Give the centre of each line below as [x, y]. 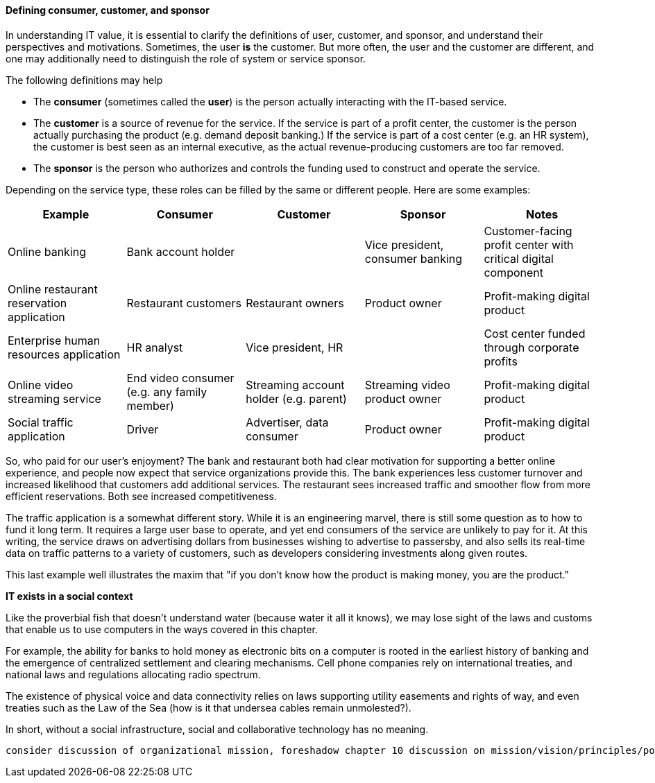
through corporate [531, 347]
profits [501, 361]
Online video [41, 385]
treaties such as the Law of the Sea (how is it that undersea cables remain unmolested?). [209, 707]
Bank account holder [181, 251]
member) [150, 405]
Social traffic [41, 422]
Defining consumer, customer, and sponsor [108, 10]
